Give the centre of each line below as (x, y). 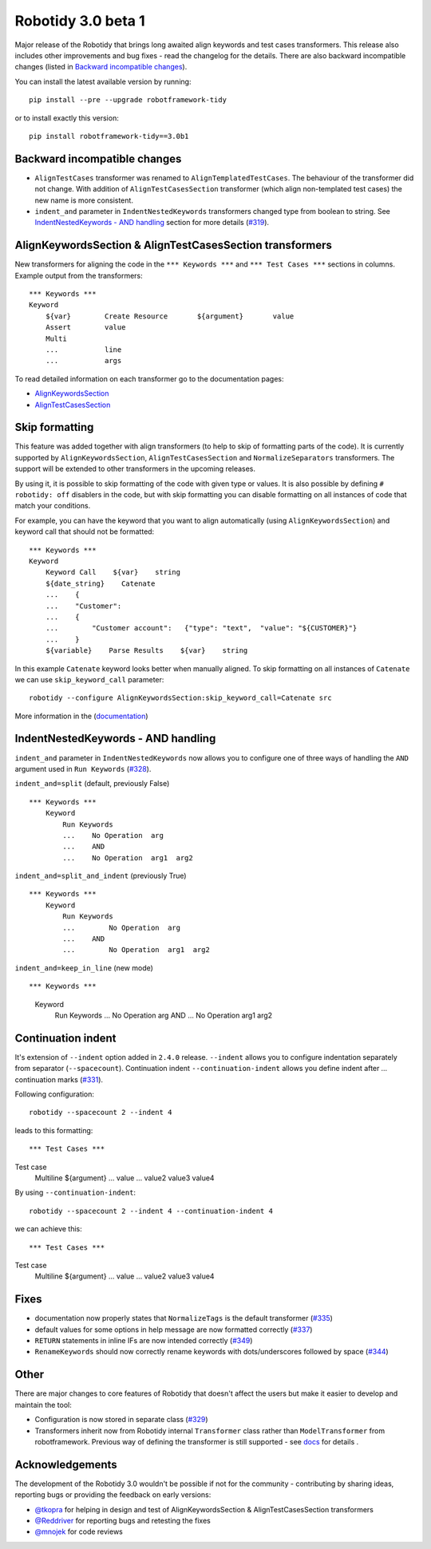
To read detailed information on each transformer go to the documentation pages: (149, 378)
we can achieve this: (49, 1229)
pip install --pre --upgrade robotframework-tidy (128, 100)
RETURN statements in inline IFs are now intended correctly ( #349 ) (144, 1341)
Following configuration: (55, 1094)
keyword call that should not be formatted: (85, 531)
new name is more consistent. (84, 200)
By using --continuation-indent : (75, 1192)
